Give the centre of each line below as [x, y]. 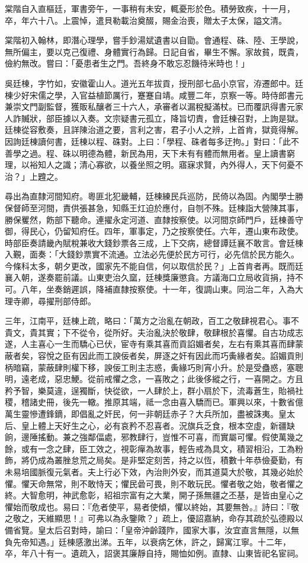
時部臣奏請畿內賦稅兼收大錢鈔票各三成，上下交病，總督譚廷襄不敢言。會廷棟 [154, 242]
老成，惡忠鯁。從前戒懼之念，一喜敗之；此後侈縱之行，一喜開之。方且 [166, 379]
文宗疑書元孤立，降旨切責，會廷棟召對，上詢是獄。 [203, 118]
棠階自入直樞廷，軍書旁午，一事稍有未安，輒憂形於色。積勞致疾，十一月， [150, 8]
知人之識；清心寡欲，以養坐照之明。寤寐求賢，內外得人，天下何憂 [166, 165]
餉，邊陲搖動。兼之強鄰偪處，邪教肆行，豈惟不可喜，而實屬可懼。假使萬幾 [150, 437]
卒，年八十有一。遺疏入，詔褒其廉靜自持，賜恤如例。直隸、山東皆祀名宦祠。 [154, 553]
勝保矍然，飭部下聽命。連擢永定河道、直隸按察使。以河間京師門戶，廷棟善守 [154, 219]
